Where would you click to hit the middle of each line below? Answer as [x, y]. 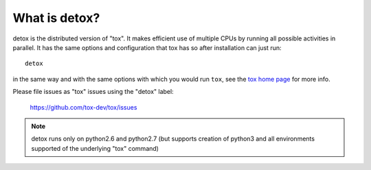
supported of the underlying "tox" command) [95, 148]
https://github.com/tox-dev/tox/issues [83, 107]
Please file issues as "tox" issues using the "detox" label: [93, 92]
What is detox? [56, 18]
